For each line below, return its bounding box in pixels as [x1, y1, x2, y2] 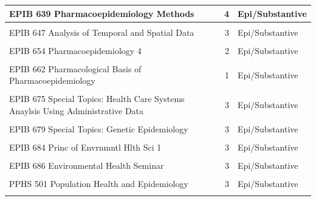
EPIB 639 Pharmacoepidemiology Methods [9, 7, 194, 19]
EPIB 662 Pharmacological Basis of [9, 62, 142, 75]
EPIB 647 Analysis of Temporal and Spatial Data [9, 26, 194, 38]
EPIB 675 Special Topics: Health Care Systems [9, 92, 185, 105]
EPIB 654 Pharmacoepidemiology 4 [9, 44, 142, 56]
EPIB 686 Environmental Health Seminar [9, 159, 164, 172]
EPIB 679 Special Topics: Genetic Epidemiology [9, 123, 188, 135]
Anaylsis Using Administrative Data [9, 104, 144, 117]
